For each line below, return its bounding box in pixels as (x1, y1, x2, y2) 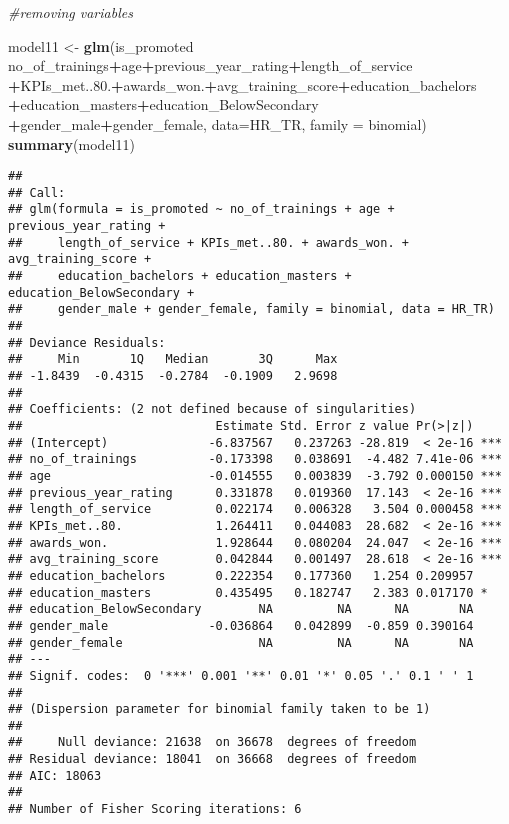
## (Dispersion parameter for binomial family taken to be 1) (8, 702, 431, 717)
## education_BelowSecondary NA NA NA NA (8, 602, 474, 617)
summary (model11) (8, 133, 135, 154)
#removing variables (8, 2, 133, 22)
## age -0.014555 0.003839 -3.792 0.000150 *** (8, 468, 502, 483)
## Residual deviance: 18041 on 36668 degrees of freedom (8, 752, 417, 767)
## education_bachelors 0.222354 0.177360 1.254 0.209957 (8, 568, 474, 583)
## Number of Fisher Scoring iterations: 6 (8, 802, 302, 817)
